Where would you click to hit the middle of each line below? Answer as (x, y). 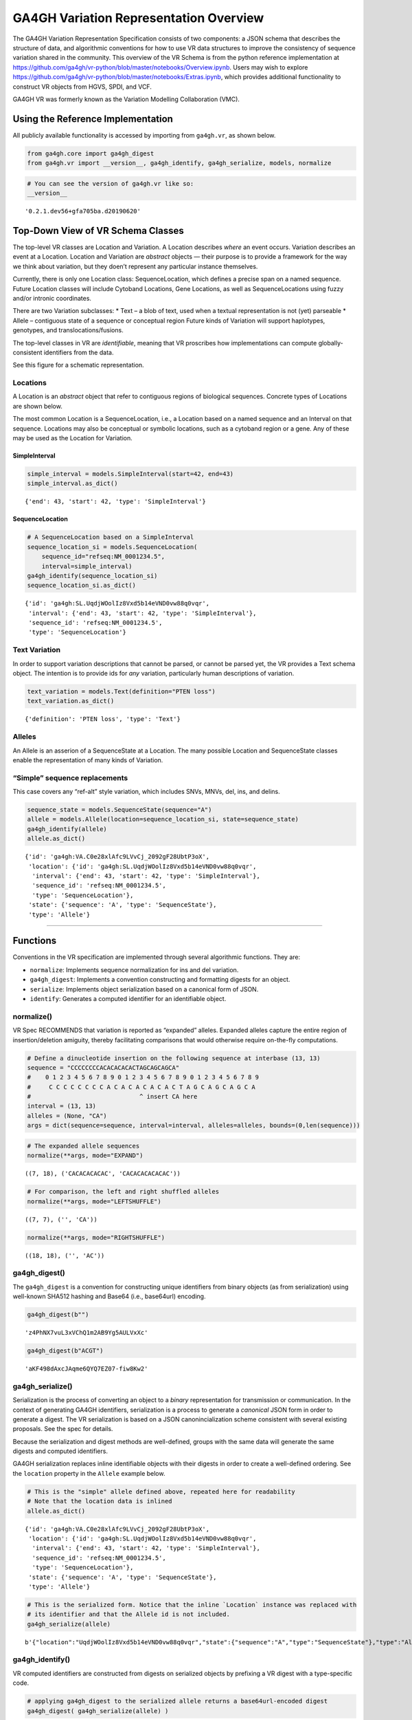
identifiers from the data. (79, 352)
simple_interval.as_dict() (72, 484)
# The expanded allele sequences (83, 1146)
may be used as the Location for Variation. (73, 438)
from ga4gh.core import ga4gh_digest (91, 153)
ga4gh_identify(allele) (67, 829)
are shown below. (38, 406)
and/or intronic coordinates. (52, 298)
